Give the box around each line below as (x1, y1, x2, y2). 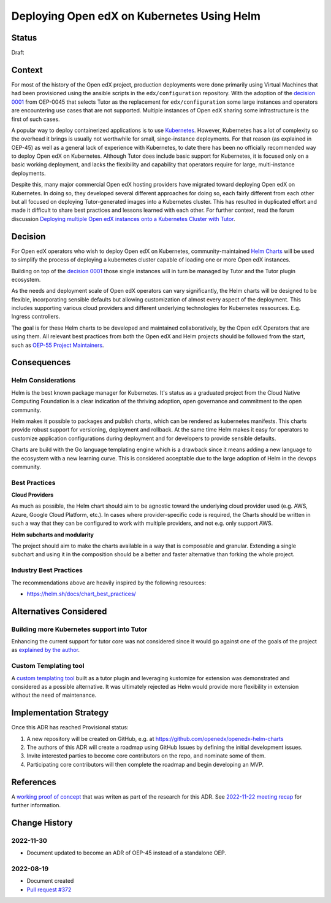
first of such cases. (11, 115, 61, 123)
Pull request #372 (26, 886, 72, 893)
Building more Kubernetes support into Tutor (11, 625, 148, 634)
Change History (11, 817, 73, 828)
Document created (26, 877, 74, 885)
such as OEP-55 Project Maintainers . (11, 341, 104, 349)
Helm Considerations (11, 376, 76, 385)
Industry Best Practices (11, 566, 83, 575)
